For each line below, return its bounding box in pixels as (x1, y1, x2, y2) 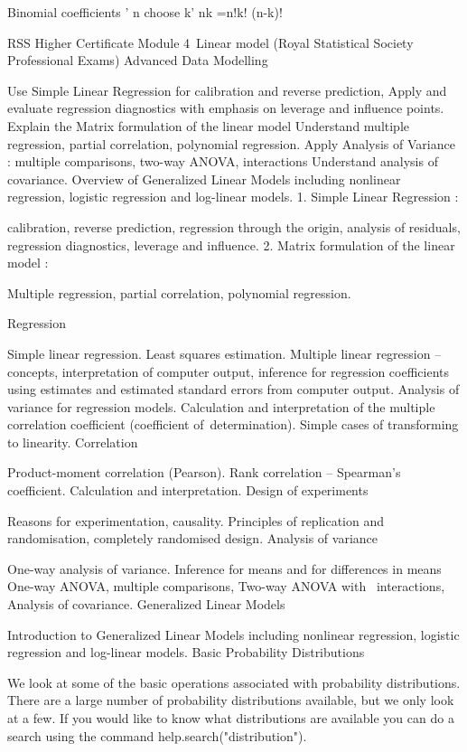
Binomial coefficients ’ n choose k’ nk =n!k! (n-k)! (7, 3, 283, 21)
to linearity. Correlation (7, 432, 138, 451)
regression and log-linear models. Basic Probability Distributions (7, 643, 365, 662)
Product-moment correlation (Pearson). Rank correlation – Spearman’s (7, 463, 401, 482)
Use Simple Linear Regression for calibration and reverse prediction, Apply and (7, 80, 447, 99)
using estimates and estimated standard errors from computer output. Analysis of (7, 380, 460, 399)
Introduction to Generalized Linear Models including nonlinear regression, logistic (7, 625, 460, 644)
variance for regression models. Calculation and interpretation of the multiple (7, 397, 435, 416)
